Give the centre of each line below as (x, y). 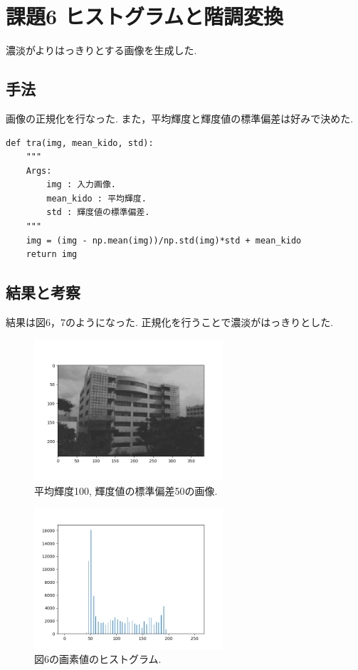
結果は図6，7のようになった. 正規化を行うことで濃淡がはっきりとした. (170, 322)
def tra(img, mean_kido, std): (80, 143)
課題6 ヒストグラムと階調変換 (144, 16)
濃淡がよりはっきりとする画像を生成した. (101, 50)
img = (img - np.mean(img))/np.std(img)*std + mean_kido (164, 240)
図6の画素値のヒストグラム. (98, 659)
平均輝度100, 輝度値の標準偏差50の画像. (126, 490)
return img (52, 255)
